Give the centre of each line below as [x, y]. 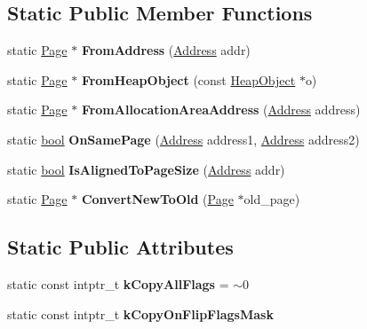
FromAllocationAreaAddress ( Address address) [221, 110]
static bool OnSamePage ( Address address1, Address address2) [183, 139]
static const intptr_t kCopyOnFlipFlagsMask [140, 313]
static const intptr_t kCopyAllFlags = [118, 283]
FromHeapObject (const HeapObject [188, 79]
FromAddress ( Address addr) [166, 50]
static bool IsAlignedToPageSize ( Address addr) [146, 169]
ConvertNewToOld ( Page [157, 199]
